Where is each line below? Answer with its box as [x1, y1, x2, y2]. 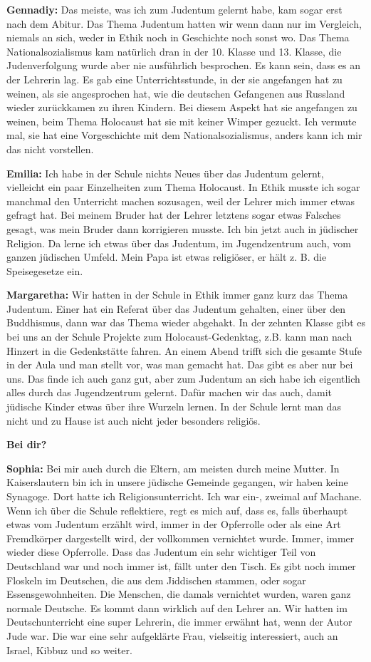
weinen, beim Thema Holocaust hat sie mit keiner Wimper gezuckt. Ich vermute [6, 113, 357, 128]
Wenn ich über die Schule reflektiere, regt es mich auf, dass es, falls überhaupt [6, 502, 348, 517]
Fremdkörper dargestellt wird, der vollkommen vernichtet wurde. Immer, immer [6, 530, 355, 545]
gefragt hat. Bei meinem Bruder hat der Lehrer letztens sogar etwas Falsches [6, 207, 341, 222]
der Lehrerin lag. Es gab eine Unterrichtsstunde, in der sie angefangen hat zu [6, 71, 343, 86]
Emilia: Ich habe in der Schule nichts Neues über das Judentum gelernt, [6, 165, 324, 180]
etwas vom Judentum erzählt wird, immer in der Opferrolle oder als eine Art [6, 517, 341, 532]
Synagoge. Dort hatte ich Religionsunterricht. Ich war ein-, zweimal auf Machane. [6, 489, 362, 503]
